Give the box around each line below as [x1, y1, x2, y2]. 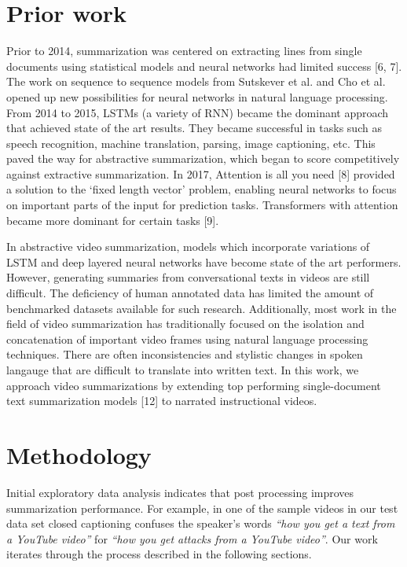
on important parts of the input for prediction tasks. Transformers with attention [6, 197, 398, 213]
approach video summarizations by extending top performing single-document [6, 377, 381, 393]
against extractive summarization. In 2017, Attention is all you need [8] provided [6, 165, 395, 182]
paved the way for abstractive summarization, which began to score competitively [6, 150, 400, 167]
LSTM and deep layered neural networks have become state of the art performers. [6, 253, 401, 270]
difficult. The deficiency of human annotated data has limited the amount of [6, 285, 374, 301]
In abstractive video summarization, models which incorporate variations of [6, 238, 370, 255]
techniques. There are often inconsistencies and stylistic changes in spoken [6, 346, 363, 363]
